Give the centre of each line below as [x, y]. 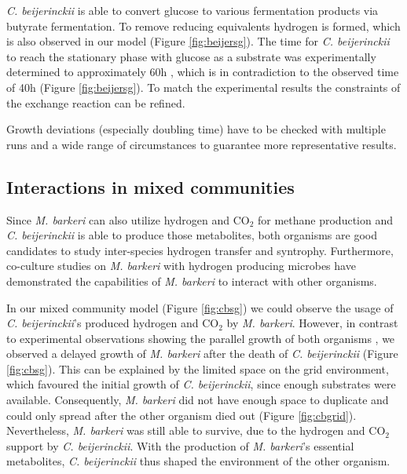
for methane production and [326, 219]
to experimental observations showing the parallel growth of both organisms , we [201, 338]
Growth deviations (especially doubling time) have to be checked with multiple [196, 129]
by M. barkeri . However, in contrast [312, 323]
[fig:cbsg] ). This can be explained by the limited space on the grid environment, [198, 368]
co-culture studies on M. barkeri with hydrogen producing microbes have [181, 266]
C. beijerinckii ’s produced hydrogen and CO [113, 323]
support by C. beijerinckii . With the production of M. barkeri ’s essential [180, 445]
